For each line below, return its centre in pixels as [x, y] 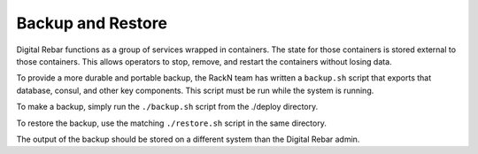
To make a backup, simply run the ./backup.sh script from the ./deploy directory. [167, 107]
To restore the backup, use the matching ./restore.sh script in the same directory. [171, 123]
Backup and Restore [92, 23]
